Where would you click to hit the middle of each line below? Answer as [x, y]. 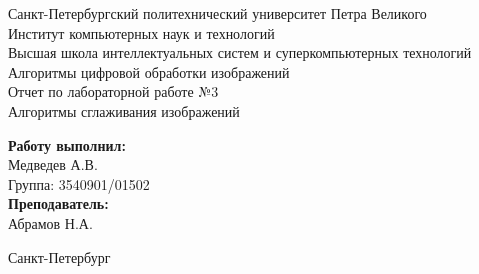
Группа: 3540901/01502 [79, 183]
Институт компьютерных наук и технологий [141, 32]
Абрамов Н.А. [50, 222]
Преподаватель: [58, 203]
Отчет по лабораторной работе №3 [113, 91]
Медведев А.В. [53, 164]
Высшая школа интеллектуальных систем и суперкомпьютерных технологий [240, 52]
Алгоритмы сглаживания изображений [124, 110]
